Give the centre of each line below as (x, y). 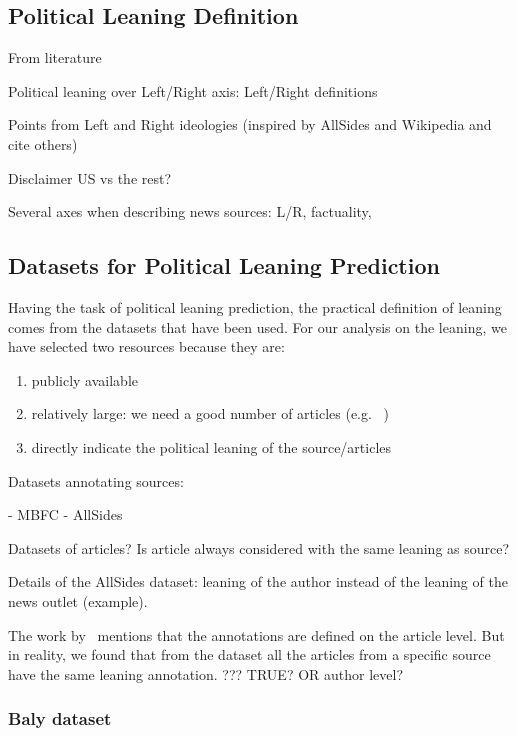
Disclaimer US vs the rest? (90, 177)
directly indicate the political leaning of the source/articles (211, 446)
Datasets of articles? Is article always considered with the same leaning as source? (259, 547)
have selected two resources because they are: (146, 346)
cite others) (43, 143)
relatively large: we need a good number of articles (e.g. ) (210, 413)
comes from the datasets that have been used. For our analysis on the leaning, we (257, 326)
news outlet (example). (78, 600)
